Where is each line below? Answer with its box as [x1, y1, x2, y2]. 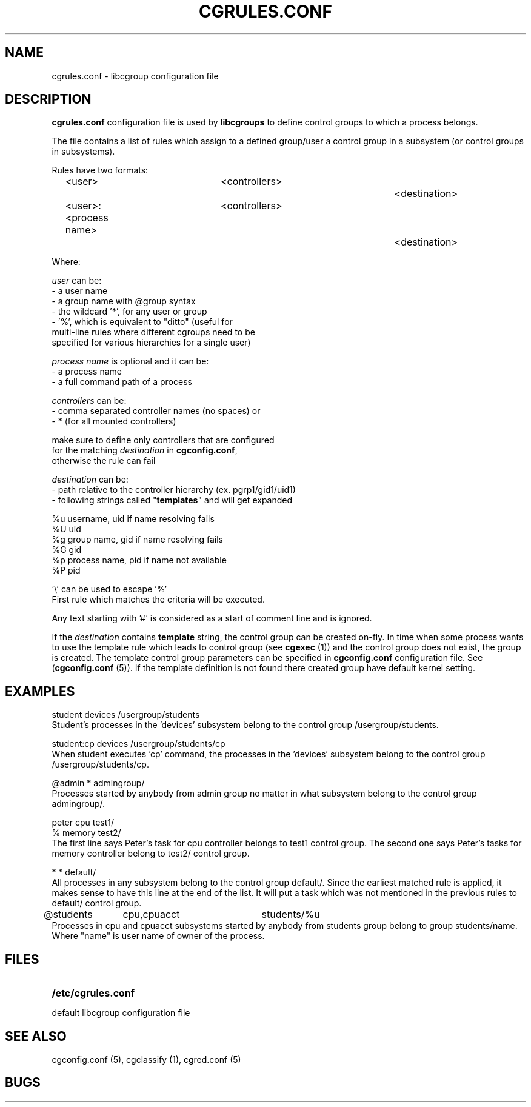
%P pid [52, 565, 81, 576]
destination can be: [52, 474, 129, 485]
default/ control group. [52, 898, 142, 909]
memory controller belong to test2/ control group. [52, 848, 250, 859]
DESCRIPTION [5, 92, 92, 107]
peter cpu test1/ [52, 817, 115, 828]
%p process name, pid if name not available [52, 555, 227, 566]
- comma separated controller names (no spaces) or [52, 406, 261, 416]
